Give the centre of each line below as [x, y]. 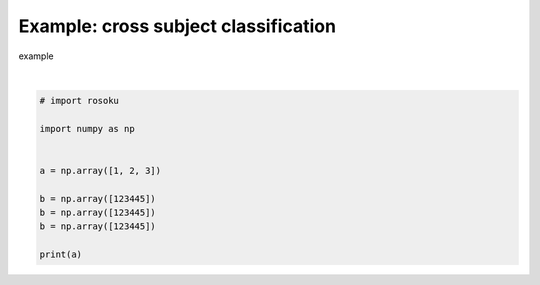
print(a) [61, 254]
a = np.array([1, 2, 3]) [100, 170]
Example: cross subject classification [177, 26]
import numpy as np [87, 128]
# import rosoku [79, 100]
